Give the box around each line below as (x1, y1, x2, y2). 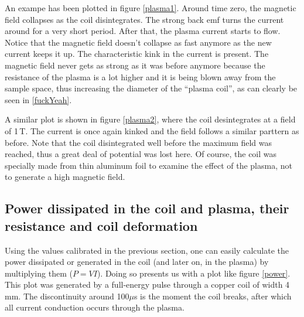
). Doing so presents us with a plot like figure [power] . (97, 267, 291, 279)
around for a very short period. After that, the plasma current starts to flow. (5, 25, 281, 37)
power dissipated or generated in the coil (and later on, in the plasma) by (5, 255, 269, 268)
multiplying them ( (5, 267, 73, 279)
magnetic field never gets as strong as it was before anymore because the (5, 59, 265, 71)
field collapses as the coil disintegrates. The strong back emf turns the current (5, 13, 284, 25)
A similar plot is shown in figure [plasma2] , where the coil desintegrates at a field (5, 113, 296, 125)
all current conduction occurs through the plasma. (5, 301, 185, 313)
